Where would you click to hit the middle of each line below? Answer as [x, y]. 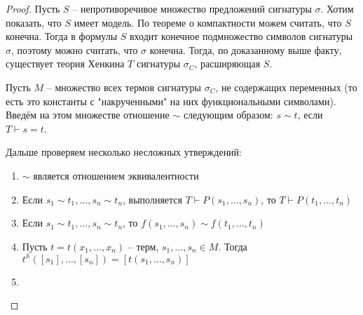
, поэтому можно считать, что [75, 49]
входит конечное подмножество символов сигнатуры [241, 36]
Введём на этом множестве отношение [88, 115]
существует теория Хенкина [65, 63]
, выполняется [152, 199]
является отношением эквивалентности [116, 175]
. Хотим [337, 8]
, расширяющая [227, 63]
